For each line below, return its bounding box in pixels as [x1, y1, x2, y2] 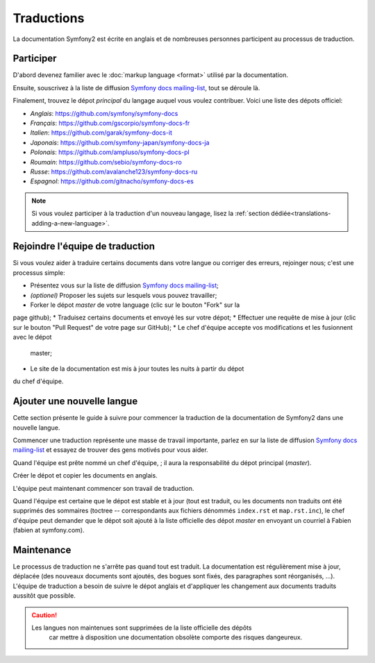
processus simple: [12, 268, 65, 277]
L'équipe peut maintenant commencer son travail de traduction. [12, 484, 194, 492]
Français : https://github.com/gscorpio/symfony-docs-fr [30, 119, 190, 128]
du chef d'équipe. [12, 377, 64, 385]
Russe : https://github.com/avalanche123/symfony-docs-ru [30, 167, 198, 176]
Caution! [31, 611, 58, 619]
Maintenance [12, 544, 72, 555]
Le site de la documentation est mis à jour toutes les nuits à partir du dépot [30, 364, 244, 373]
